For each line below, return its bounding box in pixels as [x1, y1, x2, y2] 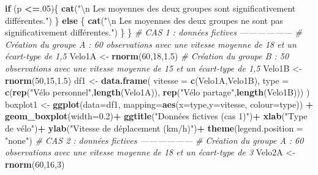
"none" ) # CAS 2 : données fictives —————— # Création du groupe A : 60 [5, 133, 304, 146]
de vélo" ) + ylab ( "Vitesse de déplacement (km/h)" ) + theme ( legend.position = [5, 121, 303, 134]
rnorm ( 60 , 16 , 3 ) [5, 157, 65, 170]
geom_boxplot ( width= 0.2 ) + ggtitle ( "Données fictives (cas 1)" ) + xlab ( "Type [5, 110, 308, 122]
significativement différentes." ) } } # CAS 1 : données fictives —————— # [5, 26, 302, 39]
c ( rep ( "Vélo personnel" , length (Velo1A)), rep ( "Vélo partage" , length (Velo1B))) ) [5, 86, 310, 99]
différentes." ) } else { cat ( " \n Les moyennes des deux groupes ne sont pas [5, 13, 283, 26]
